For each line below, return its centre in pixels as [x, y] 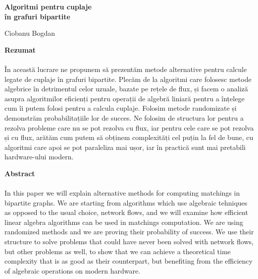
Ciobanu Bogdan [30, 33]
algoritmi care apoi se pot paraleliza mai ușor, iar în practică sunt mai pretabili [125, 147]
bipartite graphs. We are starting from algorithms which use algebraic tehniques [126, 202]
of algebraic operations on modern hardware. [73, 270]
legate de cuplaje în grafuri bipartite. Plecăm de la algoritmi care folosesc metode [128, 79]
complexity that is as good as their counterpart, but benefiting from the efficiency [129, 261]
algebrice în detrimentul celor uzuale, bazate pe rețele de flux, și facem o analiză [126, 89]
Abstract [20, 173]
